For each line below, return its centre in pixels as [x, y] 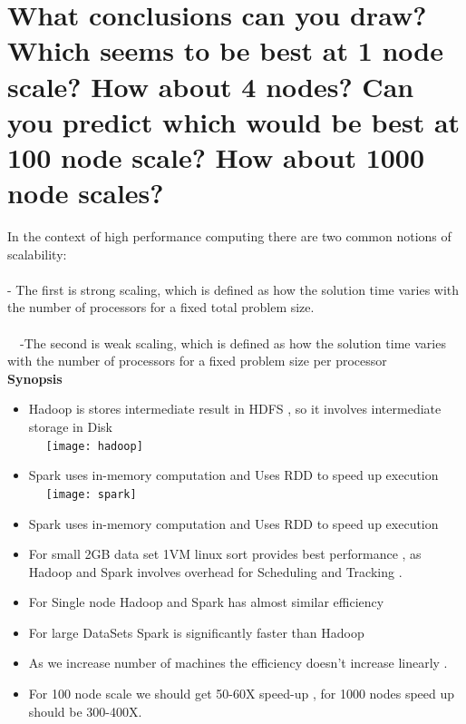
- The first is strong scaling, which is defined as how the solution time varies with [233, 289]
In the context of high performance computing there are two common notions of [229, 236]
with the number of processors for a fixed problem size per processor [197, 361]
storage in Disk [70, 426]
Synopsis [35, 378]
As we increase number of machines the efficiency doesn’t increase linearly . [238, 663]
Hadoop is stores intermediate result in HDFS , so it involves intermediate [235, 409]
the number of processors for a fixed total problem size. [161, 307]
